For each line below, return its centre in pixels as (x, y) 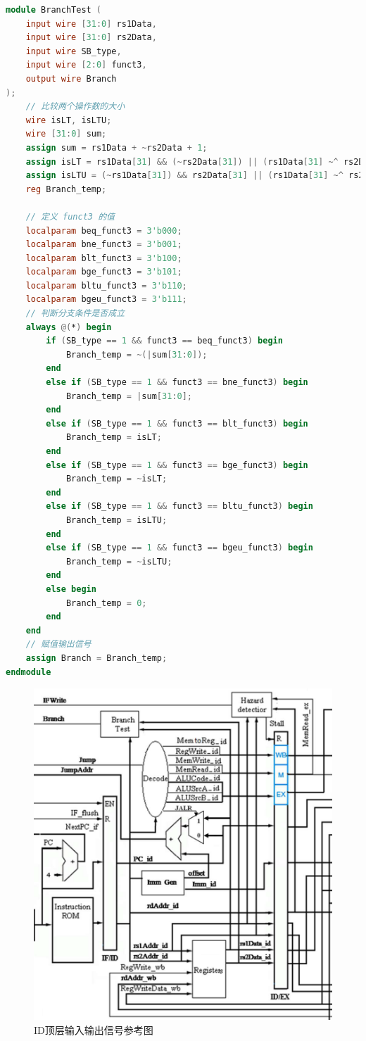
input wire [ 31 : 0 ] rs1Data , (91, 24)
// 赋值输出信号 (58, 644)
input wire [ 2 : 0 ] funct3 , (86, 65)
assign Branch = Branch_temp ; (96, 658)
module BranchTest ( (54, 10)
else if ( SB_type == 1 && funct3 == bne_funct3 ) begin (177, 383)
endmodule (29, 672)
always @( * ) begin (69, 327)
